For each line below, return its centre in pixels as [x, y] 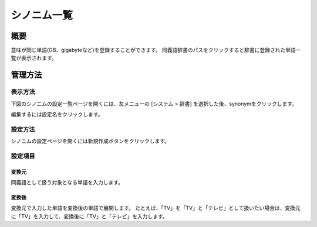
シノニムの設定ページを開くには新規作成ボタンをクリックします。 [90, 141]
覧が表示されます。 [34, 58]
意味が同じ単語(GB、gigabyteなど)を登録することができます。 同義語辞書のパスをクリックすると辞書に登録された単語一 [156, 50]
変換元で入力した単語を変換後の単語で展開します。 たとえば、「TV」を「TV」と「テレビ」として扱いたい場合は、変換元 [156, 208]
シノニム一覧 [42, 15]
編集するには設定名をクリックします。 [57, 114]
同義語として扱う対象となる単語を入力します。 [67, 183]
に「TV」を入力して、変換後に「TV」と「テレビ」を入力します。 [89, 216]
